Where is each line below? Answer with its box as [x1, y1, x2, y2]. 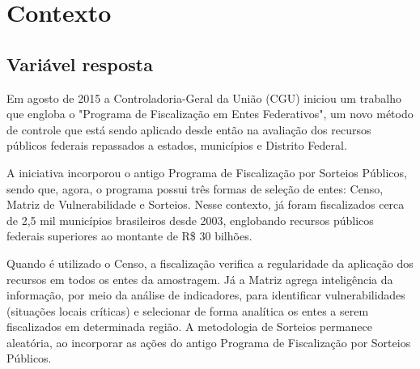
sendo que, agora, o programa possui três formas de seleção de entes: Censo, [6, 180, 384, 197]
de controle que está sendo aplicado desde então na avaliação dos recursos [6, 121, 371, 138]
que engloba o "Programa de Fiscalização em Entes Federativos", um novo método [6, 105, 414, 122]
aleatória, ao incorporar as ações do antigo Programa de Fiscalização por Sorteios [6, 333, 411, 350]
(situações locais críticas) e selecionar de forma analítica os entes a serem [6, 302, 369, 319]
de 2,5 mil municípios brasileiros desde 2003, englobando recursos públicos [6, 211, 374, 228]
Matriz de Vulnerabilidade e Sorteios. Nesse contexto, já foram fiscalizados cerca [6, 196, 405, 213]
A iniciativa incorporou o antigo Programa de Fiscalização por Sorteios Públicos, [6, 163, 407, 180]
